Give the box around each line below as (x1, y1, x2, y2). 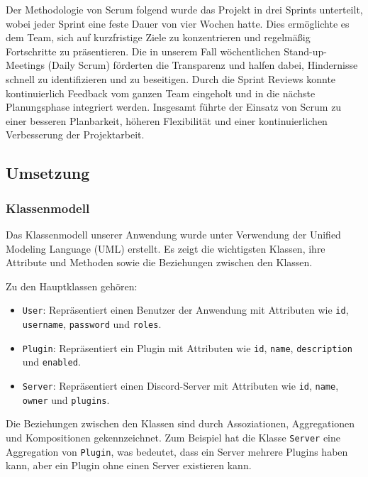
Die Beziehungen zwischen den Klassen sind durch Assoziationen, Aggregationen (6, 416, 355, 431)
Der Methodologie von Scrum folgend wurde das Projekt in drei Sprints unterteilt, (6, 2, 363, 16)
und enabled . (22, 354, 81, 369)
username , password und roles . (22, 316, 162, 331)
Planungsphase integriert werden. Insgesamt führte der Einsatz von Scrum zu (6, 99, 342, 114)
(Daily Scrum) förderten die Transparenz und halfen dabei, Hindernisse (48, 57, 358, 72)
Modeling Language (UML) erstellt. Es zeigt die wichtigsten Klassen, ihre (6, 241, 325, 256)
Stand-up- (284, 43, 327, 58)
